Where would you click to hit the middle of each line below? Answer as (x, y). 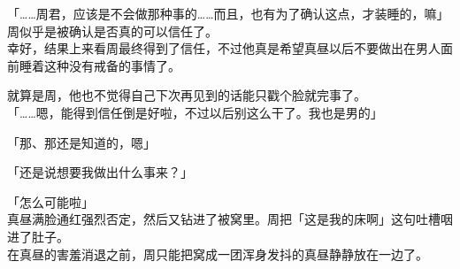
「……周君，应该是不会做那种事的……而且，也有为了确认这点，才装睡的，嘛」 (228, 13)
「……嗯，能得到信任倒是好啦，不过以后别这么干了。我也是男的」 (195, 112)
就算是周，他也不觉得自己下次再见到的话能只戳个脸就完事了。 (187, 95)
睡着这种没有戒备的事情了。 (100, 65)
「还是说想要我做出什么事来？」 (100, 172)
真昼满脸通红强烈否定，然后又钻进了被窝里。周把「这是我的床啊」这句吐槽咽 (230, 219)
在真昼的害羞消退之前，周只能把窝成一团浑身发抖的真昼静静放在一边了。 (218, 254)
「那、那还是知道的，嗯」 (81, 142)
